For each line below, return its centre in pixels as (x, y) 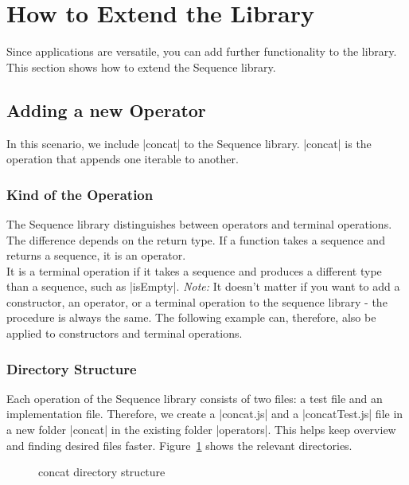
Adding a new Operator (106, 110)
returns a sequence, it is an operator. (96, 255)
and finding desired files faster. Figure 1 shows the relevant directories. (179, 445)
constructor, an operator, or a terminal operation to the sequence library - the (197, 301)
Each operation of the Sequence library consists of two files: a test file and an (195, 398)
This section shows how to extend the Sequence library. (141, 66)
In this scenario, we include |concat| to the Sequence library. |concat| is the (189, 143)
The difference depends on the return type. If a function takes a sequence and (196, 239)
